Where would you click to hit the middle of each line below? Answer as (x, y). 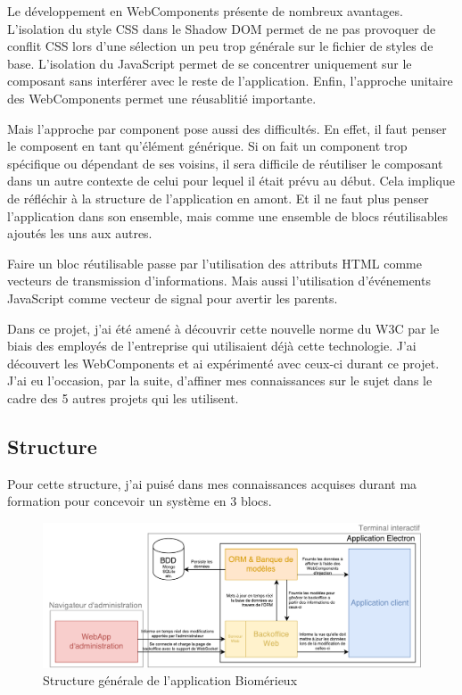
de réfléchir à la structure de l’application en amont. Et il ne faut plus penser (218, 198)
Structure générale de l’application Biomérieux (170, 680)
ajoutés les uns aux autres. (80, 233)
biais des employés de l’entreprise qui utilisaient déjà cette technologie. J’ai (212, 346)
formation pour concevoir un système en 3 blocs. (140, 501)
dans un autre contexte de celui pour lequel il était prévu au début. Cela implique (231, 181)
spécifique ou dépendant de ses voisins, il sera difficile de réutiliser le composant (225, 163)
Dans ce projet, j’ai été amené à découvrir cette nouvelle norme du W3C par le (223, 328)
